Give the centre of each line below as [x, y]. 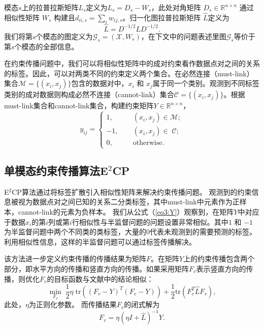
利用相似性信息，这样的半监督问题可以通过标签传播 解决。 [100, 241]
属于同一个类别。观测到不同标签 [206, 83]
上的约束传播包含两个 [219, 259]
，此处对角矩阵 [176, 7]
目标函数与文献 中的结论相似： [104, 278]
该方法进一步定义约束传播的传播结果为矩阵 [75, 259]
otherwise [147, 143]
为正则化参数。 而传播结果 [73, 304]
